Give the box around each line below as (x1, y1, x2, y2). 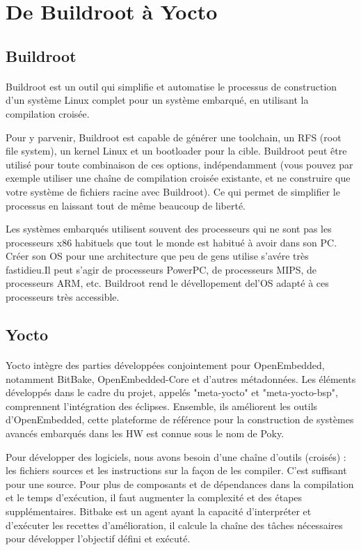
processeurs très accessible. (6, 290, 120, 304)
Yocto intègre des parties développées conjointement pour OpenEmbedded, (6, 358, 325, 372)
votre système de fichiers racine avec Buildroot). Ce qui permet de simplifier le (6, 184, 340, 198)
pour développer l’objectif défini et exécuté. (6, 531, 191, 546)
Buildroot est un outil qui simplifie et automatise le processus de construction (6, 79, 337, 93)
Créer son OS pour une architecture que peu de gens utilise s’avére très (6, 249, 309, 263)
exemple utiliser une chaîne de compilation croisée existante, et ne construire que (6, 171, 351, 185)
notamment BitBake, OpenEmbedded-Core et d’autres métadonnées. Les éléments (6, 371, 356, 386)
